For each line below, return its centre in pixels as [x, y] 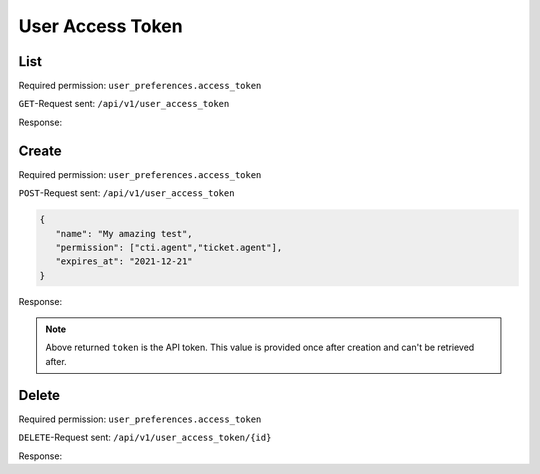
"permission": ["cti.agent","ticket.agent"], [169, 247]
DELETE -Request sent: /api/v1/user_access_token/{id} [145, 437]
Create [40, 150]
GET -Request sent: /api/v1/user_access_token [124, 104]
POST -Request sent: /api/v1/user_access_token [126, 193]
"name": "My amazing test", [124, 233]
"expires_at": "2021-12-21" [124, 261]
